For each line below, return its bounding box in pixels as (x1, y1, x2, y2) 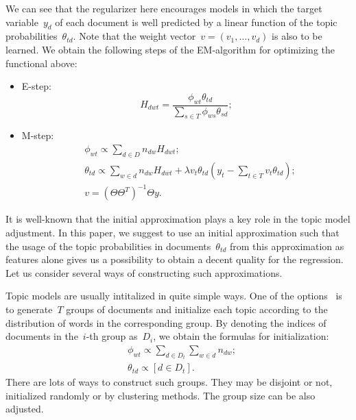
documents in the (5, 329, 78, 343)
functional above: (5, 55, 78, 70)
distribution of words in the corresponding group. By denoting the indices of (5, 315, 327, 330)
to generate (5, 301, 53, 316)
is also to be (272, 29, 322, 43)
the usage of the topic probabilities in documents (5, 238, 211, 253)
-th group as (86, 329, 138, 343)
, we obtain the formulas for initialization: (153, 329, 329, 343)
